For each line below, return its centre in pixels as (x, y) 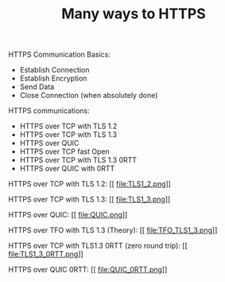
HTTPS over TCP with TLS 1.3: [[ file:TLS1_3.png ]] (89, 199)
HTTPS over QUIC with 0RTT (67, 169)
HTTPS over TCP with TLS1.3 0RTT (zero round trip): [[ (98, 246)
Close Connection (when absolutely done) (89, 96)
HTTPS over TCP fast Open (64, 151)
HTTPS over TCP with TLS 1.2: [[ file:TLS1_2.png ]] (89, 184)
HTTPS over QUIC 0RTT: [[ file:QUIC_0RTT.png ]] (88, 270)
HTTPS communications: (49, 111)
